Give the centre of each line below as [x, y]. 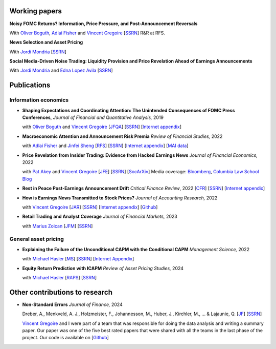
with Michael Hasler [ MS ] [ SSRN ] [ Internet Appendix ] [78, 259]
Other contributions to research [61, 292]
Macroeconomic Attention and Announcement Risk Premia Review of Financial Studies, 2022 [122, 136]
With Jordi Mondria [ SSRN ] [38, 52]
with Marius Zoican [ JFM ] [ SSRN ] [57, 226]
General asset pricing [37, 239]
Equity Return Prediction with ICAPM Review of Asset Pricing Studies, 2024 [103, 268]
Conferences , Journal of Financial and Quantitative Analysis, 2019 [93, 117]
